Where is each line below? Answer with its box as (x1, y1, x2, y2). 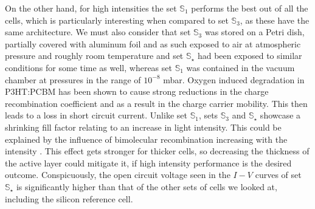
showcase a (260, 109, 301, 122)
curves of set (255, 168, 302, 181)
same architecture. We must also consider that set (5, 26, 191, 38)
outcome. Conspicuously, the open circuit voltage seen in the (5, 168, 230, 181)
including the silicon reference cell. (5, 192, 133, 205)
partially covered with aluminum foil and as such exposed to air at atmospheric (5, 37, 301, 50)
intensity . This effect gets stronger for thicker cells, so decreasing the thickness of (5, 145, 310, 157)
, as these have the (240, 13, 310, 26)
